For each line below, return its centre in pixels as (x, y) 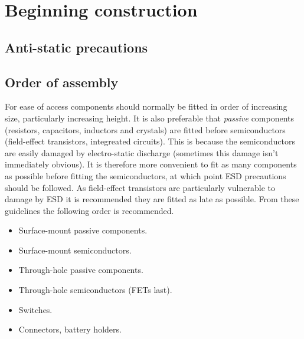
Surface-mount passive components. (83, 230)
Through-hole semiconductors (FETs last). (95, 290)
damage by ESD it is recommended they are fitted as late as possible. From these (152, 199)
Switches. (35, 309)
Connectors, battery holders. (70, 329)
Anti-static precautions (76, 47)
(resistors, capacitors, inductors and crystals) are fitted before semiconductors (145, 129)
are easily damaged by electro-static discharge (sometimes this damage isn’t (142, 152)
